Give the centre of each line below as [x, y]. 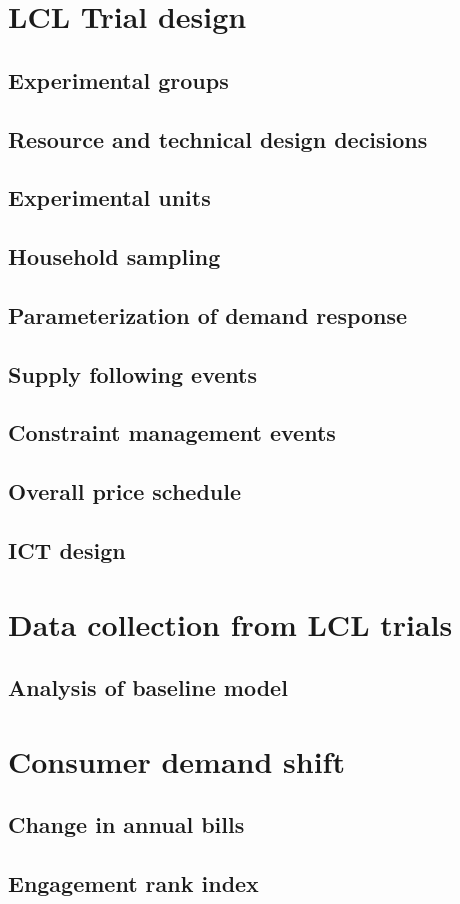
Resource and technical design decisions [218, 138]
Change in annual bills [126, 824]
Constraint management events [172, 432]
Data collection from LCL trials [230, 623]
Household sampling [114, 256]
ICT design [67, 550]
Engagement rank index [133, 883]
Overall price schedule [125, 491]
